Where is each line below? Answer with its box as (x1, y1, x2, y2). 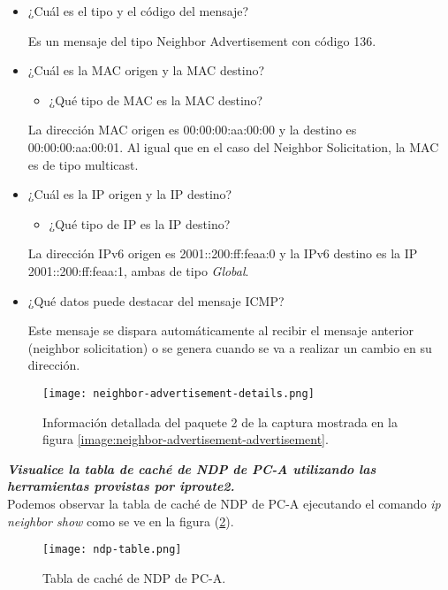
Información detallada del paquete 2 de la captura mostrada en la (42, 412, 398, 431)
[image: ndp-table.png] (42, 543, 182, 556)
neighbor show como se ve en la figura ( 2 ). (7, 511, 234, 530)
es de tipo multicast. (27, 155, 139, 173)
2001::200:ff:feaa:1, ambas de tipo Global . (27, 261, 249, 280)
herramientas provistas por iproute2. (7, 477, 235, 495)
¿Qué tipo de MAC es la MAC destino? (49, 90, 263, 109)
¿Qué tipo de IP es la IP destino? (49, 214, 231, 233)
